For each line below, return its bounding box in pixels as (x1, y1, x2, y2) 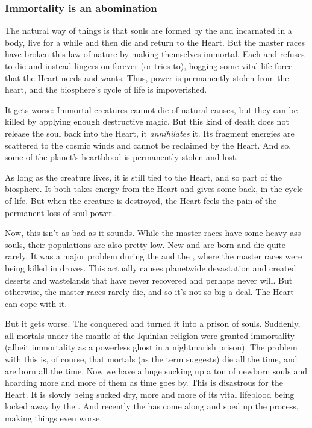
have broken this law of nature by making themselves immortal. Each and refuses (5, 48, 305, 60)
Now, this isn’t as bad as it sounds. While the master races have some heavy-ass (5, 226, 301, 239)
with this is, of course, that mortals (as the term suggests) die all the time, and (5, 353, 298, 365)
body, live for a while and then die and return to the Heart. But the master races (5, 36, 305, 48)
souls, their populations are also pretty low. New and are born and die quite (5, 238, 286, 250)
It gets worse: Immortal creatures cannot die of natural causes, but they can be (5, 103, 298, 116)
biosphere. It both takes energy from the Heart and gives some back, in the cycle (5, 182, 304, 195)
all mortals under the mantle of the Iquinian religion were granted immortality (5, 329, 295, 341)
